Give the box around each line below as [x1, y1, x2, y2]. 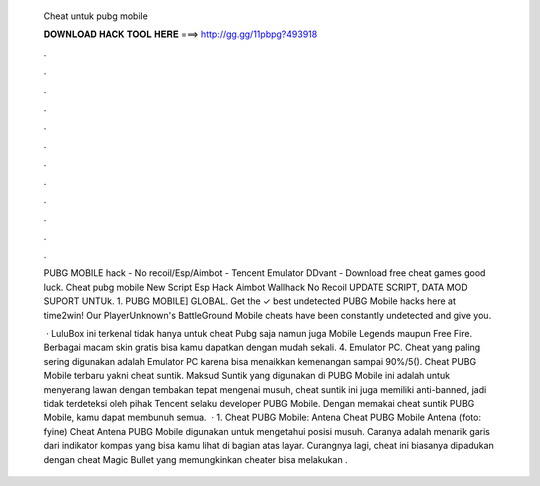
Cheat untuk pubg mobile [43, 10, 149, 22]
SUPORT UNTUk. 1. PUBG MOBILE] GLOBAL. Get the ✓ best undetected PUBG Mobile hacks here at [43, 295, 457, 307]
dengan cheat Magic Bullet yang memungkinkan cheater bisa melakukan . [43, 453, 349, 465]
